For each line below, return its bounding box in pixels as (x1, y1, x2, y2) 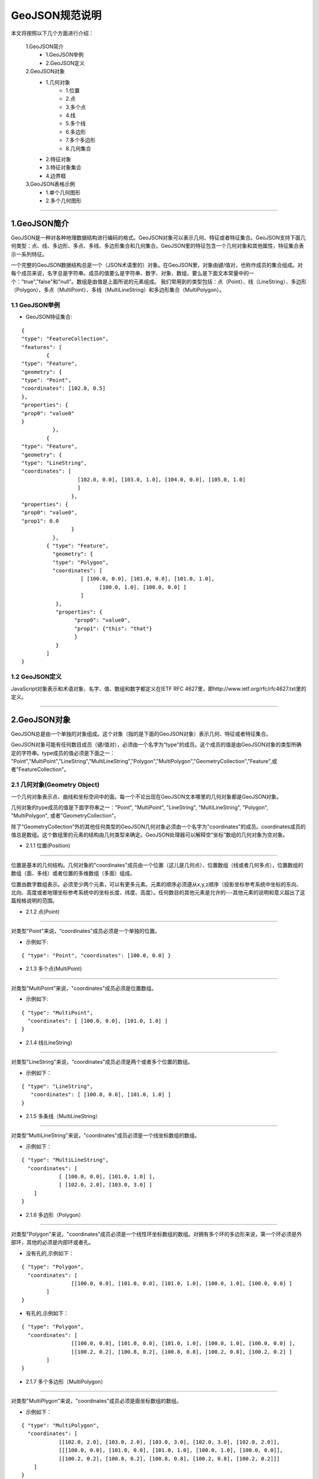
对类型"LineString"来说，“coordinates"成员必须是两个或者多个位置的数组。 (11, 1058, 193, 1065)
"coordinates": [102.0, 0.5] (21, 385, 106, 392)
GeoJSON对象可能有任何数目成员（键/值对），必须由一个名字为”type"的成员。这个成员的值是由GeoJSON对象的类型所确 (11, 741, 302, 748)
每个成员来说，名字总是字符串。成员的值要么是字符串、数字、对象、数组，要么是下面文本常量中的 (11, 270, 249, 277)
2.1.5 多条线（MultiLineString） (25, 1113, 101, 1120)
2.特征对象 (45, 156, 71, 163)
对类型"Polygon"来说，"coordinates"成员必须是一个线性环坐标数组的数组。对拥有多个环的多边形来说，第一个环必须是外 (11, 1231, 302, 1238)
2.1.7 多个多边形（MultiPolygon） (25, 1378, 106, 1385)
